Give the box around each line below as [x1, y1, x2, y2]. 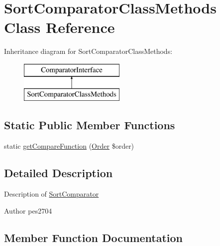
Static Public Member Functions [4, 117, 175, 133]
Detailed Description [4, 165, 113, 181]
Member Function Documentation [4, 230, 183, 245]
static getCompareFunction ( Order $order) [4, 141, 134, 151]
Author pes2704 [4, 205, 52, 216]
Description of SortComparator [4, 189, 99, 199]
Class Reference [4, 17, 115, 37]
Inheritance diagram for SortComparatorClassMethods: [4, 46, 173, 56]
